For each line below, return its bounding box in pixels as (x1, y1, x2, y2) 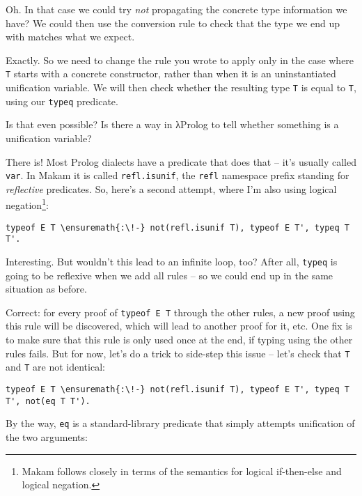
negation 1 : (6, 196, 49, 212)
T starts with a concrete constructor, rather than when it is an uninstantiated (6, 66, 336, 81)
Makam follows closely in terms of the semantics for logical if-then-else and (22, 463, 342, 478)
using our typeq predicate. (6, 93, 118, 108)
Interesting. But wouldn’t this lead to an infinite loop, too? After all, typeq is (6, 254, 338, 268)
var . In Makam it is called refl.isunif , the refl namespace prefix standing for (6, 168, 349, 183)
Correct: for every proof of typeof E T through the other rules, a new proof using (6, 304, 355, 319)
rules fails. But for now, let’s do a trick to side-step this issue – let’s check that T (6, 346, 350, 360)
